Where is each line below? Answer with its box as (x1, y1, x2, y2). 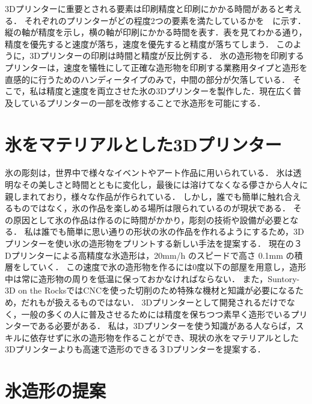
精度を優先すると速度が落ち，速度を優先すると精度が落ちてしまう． (5, 37, 274, 50)
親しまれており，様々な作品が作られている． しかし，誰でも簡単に (5, 190, 268, 202)
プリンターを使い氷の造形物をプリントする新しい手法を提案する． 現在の (5, 237, 294, 250)
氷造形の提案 (5, 378, 106, 403)
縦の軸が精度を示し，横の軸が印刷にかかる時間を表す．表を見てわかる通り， (5, 26, 307, 38)
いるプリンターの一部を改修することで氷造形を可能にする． (29, 96, 266, 109)
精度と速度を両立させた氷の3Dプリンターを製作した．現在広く (46, 85, 293, 97)
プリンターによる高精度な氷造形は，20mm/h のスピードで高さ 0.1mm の (11, 249, 295, 261)
